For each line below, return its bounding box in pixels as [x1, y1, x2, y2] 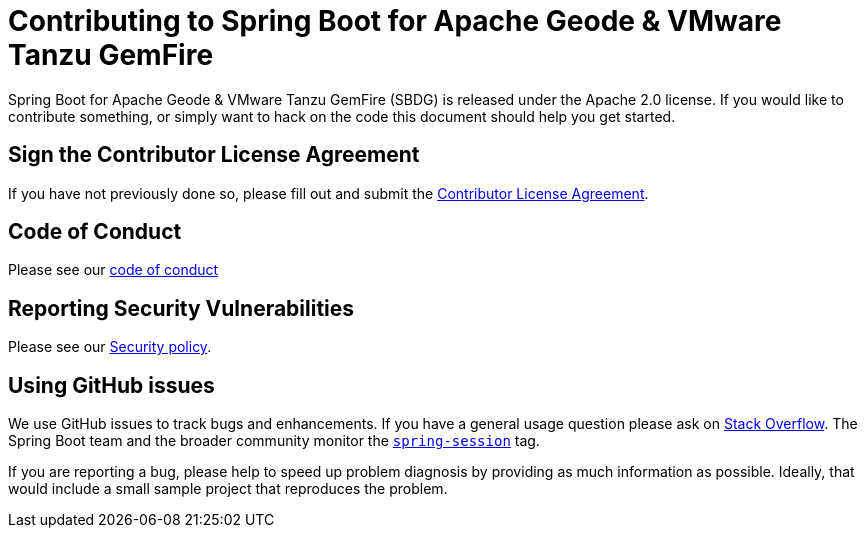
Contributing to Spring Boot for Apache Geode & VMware [8, 4, 782, 38]
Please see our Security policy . [8, 338, 212, 356]
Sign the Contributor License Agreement [8, 142, 420, 168]
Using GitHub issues [8, 372, 215, 398]
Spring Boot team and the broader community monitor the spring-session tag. [8, 432, 540, 450]
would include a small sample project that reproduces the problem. [8, 480, 448, 498]
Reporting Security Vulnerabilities [8, 295, 355, 321]
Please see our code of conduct [8, 261, 219, 279]
